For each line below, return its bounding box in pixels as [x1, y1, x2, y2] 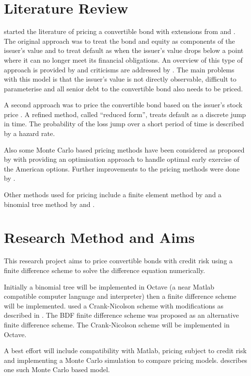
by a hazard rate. [4, 128, 55, 138]
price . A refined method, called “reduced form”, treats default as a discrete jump [4, 109, 246, 119]
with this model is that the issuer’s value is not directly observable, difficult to [4, 74, 236, 84]
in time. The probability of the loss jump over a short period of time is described [4, 119, 244, 129]
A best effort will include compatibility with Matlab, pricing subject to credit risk [4, 345, 247, 356]
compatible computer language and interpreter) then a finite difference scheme [4, 291, 236, 301]
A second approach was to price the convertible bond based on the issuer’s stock [4, 100, 243, 110]
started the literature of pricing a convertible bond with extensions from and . [4, 26, 235, 36]
